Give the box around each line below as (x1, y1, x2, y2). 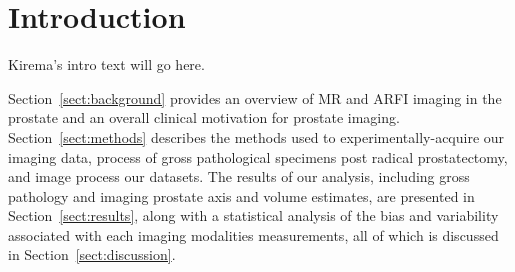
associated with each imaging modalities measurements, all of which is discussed (8, 224, 499, 245)
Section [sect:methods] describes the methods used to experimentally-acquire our (8, 126, 505, 147)
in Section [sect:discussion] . (8, 244, 176, 265)
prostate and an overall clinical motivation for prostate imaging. (8, 107, 400, 128)
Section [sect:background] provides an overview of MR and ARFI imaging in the (8, 87, 502, 108)
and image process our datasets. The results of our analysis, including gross (8, 166, 470, 187)
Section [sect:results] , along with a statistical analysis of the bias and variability (8, 205, 499, 226)
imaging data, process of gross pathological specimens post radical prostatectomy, (8, 146, 508, 167)
